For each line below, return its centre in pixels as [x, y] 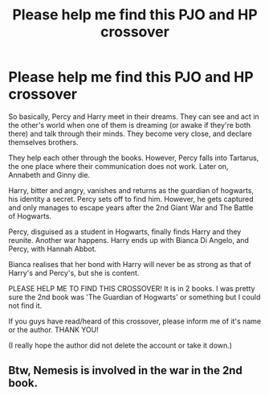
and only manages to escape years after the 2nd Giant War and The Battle [131, 208]
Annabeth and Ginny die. [49, 175]
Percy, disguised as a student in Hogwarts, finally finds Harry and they [125, 232]
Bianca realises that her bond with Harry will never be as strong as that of [130, 264]
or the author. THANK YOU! [53, 329]
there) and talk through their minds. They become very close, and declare [130, 134]
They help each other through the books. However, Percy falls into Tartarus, [134, 158]
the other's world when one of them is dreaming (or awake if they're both [130, 125]
